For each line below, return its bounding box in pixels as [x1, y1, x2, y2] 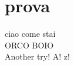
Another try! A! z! [5, 50, 70, 62]
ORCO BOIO [5, 39, 54, 51]
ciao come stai [5, 27, 56, 40]
